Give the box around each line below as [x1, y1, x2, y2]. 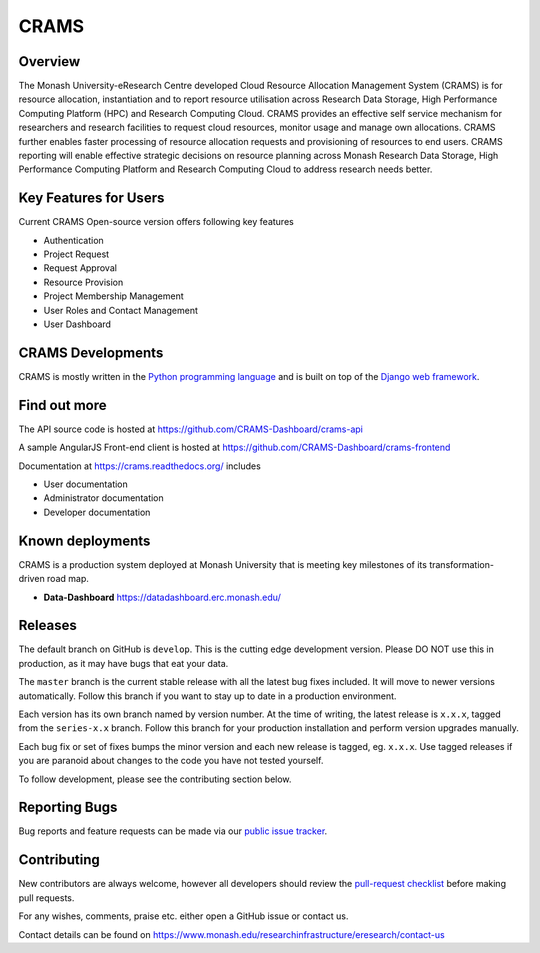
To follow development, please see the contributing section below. [18, 773, 292, 785]
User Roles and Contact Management [43, 304, 199, 316]
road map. [46, 573, 90, 585]
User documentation [43, 478, 129, 490]
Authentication [43, 234, 104, 246]
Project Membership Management [43, 290, 184, 302]
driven [18, 573, 45, 585]
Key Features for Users [18, 190, 165, 207]
